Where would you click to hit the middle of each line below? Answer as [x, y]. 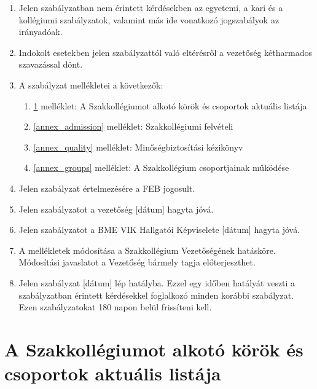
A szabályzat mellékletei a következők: [91, 84]
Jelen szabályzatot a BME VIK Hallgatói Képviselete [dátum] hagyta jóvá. [159, 230]
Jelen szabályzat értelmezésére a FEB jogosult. [107, 188]
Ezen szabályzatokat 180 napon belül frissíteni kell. [115, 307]
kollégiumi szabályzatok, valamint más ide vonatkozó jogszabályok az [149, 19]
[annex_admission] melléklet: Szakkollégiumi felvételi [133, 126]
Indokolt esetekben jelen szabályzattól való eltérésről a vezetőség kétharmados [166, 52]
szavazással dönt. [51, 64]
